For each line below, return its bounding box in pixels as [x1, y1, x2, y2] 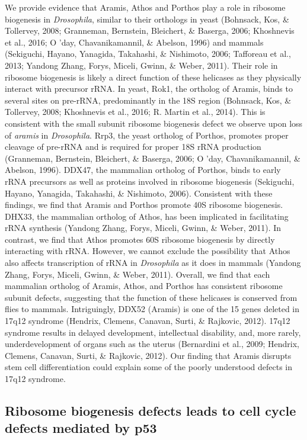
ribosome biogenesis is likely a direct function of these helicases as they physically [5, 70, 302, 83]
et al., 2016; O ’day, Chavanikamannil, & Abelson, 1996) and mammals [5, 36, 264, 48]
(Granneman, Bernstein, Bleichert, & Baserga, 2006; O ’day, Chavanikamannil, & [5, 152, 300, 164]
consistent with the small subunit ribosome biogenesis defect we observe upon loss [5, 117, 303, 129]
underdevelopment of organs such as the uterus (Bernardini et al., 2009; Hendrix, [5, 338, 299, 350]
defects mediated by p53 [5, 419, 157, 437]
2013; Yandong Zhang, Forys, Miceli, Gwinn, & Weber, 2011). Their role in [5, 59, 278, 71]
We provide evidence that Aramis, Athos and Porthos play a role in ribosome [5, 1, 286, 13]
